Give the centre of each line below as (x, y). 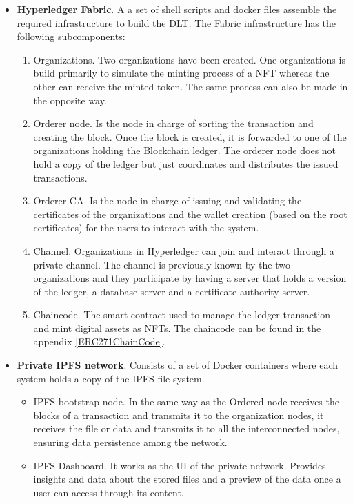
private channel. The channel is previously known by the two (162, 264)
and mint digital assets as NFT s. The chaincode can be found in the (177, 328)
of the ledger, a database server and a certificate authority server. (172, 291)
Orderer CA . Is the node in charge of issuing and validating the (168, 201)
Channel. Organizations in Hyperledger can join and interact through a (184, 250)
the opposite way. (70, 100)
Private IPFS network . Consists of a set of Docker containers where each (177, 365)
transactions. (60, 177)
